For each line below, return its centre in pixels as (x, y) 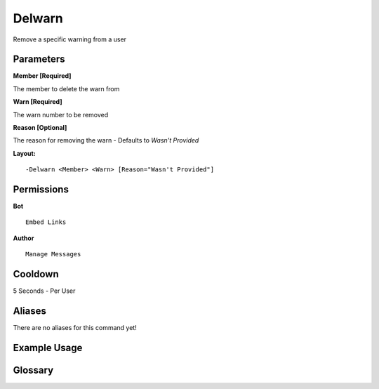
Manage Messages (53, 254)
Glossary (33, 370)
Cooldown (36, 274)
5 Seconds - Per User (44, 291)
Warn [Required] (38, 102)
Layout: (25, 153)
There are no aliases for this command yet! (75, 328)
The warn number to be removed (61, 114)
